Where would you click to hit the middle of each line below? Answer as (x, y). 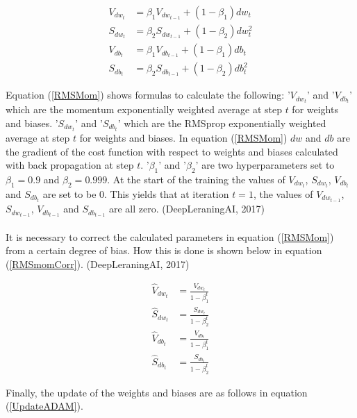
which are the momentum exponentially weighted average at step (144, 109)
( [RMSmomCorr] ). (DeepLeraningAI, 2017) (98, 264)
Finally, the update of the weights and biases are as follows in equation (157, 392)
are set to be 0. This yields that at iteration (136, 193)
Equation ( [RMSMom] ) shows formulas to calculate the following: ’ (148, 95)
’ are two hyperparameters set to (265, 165)
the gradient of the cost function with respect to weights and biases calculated (172, 151)
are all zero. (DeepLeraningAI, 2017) (187, 209)
